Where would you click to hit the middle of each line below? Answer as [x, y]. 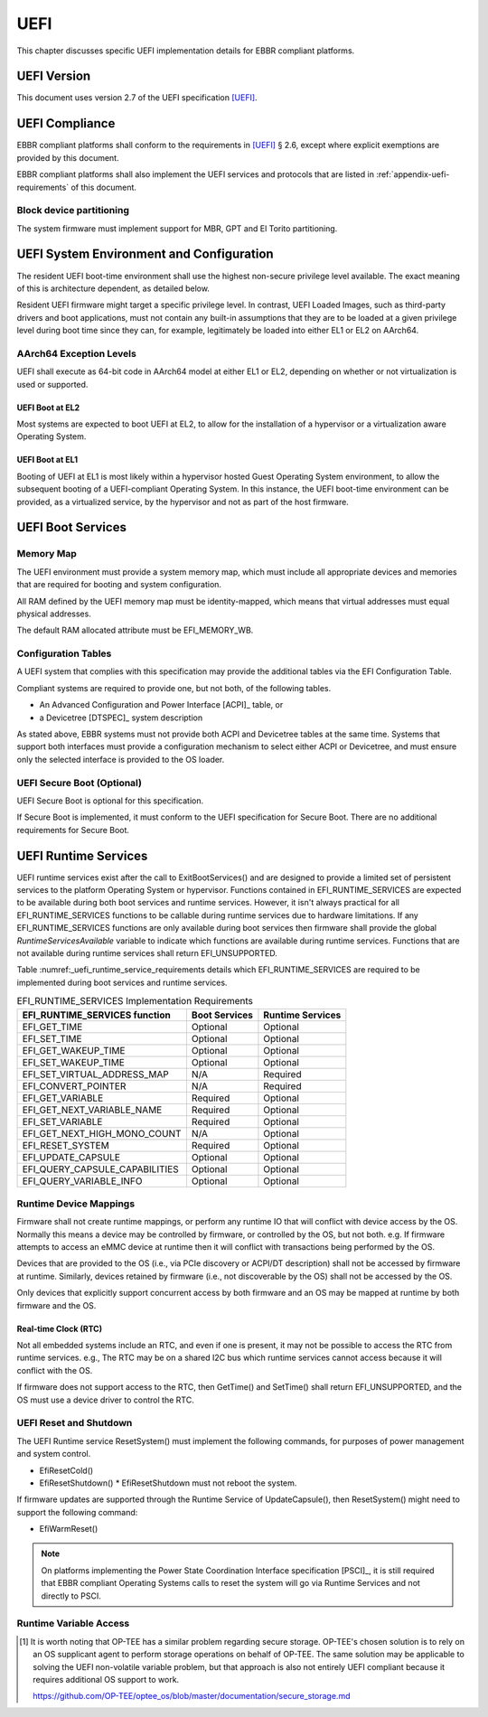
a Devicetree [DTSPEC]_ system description [121, 718]
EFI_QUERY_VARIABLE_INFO [82, 1181]
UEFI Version [54, 76]
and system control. [54, 1454]
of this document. [104, 187]
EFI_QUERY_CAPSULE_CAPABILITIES [101, 1168]
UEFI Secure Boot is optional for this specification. [110, 801]
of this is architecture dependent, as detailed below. [113, 288]
